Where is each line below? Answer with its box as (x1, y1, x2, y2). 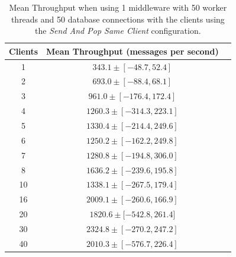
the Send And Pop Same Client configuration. (35, 24, 201, 37)
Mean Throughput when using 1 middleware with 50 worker (9, 1, 227, 13)
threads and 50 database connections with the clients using (11, 12, 225, 25)
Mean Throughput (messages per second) (46, 45, 219, 57)
